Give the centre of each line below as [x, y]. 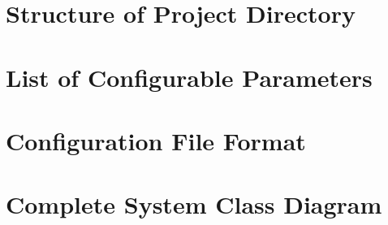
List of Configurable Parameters [189, 77]
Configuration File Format [156, 140]
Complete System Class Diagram [194, 204]
